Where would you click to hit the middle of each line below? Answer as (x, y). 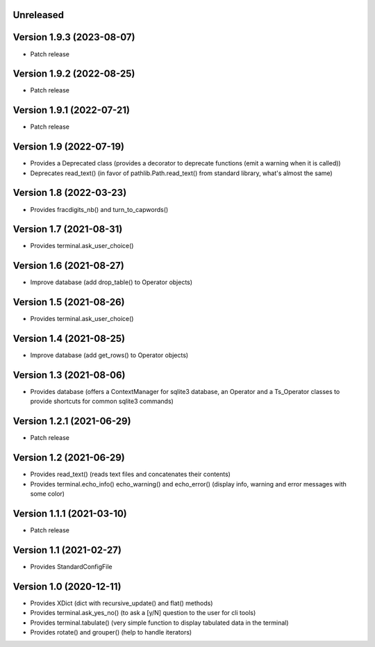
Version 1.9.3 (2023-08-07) (74, 37)
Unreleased (39, 15)
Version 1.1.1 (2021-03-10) (70, 513)
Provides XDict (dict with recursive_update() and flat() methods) (122, 603)
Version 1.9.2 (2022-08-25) (74, 74)
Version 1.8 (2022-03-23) (70, 193)
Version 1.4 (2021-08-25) (69, 339)
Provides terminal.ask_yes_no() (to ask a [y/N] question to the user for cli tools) (143, 613)
